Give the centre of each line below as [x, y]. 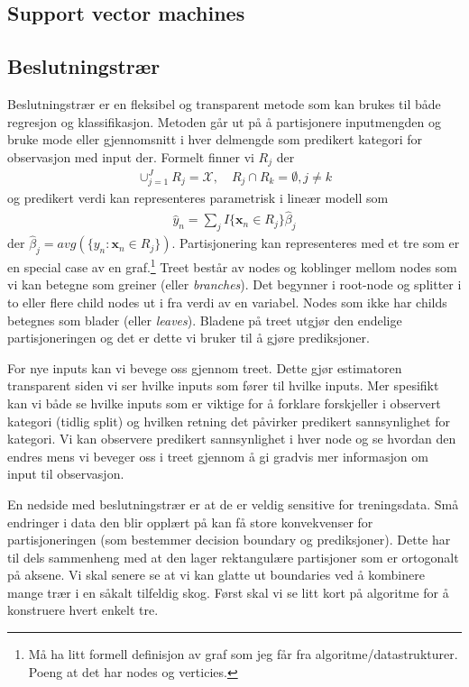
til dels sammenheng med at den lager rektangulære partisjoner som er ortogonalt [233, 557]
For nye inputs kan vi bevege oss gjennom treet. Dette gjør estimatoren [205, 367]
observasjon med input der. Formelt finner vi [131, 156]
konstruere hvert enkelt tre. [83, 610]
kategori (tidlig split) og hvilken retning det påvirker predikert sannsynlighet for [229, 421]
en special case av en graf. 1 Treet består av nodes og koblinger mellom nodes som [232, 266]
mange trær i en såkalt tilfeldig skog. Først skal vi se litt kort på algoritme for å [228, 592]
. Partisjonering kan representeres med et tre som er [316, 243]
